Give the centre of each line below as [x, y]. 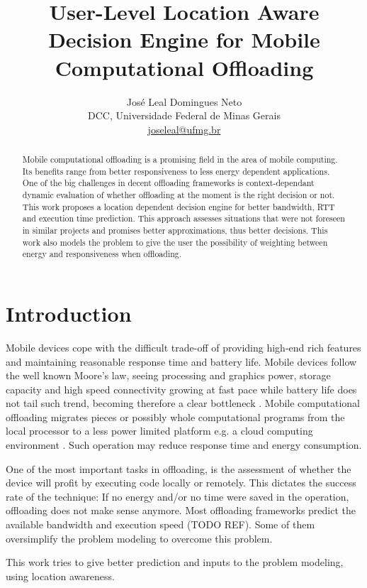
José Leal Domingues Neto [184, 101]
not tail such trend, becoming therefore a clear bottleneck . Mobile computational [183, 403]
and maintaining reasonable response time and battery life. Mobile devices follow [181, 361]
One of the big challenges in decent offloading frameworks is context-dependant [168, 183]
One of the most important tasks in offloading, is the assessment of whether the [179, 468]
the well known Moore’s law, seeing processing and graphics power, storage [168, 375]
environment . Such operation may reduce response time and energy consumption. [184, 445]
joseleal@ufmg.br [184, 129]
